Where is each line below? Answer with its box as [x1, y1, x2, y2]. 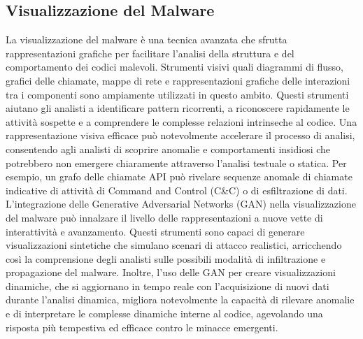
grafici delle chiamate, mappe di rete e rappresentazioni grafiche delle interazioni [6, 73, 350, 87]
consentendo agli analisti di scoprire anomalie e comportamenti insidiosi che [6, 141, 331, 156]
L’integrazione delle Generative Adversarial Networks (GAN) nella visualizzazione [6, 196, 356, 211]
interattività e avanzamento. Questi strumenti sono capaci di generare [6, 224, 305, 238]
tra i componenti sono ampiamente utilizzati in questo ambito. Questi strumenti [6, 87, 349, 101]
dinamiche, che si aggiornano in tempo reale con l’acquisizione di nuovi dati [6, 278, 329, 293]
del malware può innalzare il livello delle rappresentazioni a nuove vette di [6, 210, 323, 224]
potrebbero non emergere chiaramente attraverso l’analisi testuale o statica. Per [6, 155, 347, 170]
